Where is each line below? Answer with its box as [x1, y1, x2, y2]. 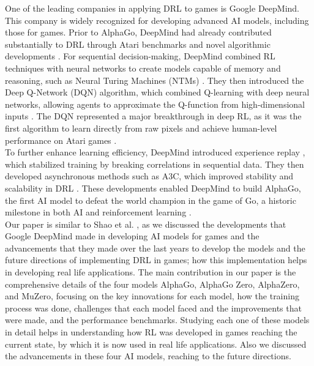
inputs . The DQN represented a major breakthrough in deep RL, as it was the [5, 110, 302, 122]
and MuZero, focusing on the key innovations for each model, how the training [5, 289, 299, 302]
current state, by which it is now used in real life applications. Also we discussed [5, 337, 307, 350]
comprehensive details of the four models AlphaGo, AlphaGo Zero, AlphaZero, [5, 277, 300, 290]
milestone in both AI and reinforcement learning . [5, 206, 192, 218]
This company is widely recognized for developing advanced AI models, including [5, 13, 309, 26]
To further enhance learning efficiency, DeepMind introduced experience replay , [5, 146, 305, 159]
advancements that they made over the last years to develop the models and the [5, 241, 305, 254]
